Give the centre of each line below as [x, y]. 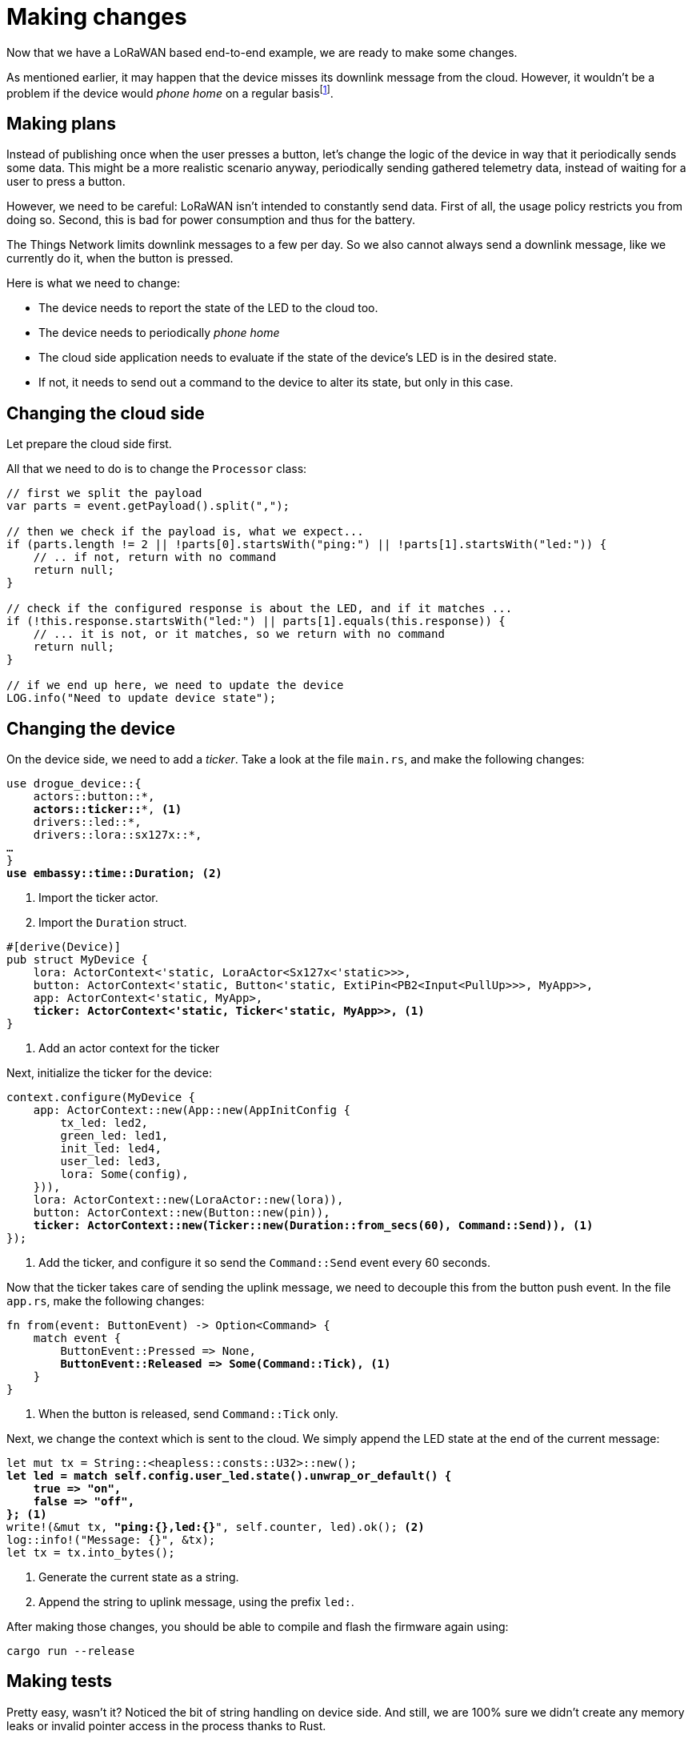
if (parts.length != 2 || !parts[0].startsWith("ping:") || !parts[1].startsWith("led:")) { [307, 545]
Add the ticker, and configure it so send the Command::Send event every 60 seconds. [264, 1262]
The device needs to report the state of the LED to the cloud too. [208, 308]
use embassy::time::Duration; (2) [114, 873]
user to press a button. [66, 182]
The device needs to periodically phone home [159, 333]
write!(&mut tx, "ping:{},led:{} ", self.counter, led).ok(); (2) [216, 1527]
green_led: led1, [114, 1135]
